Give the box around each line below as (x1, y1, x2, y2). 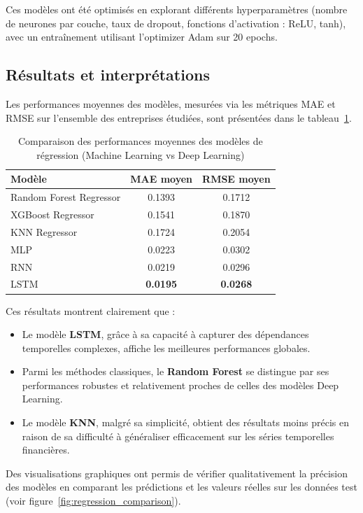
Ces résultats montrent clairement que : (6, 303, 176, 318)
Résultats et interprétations (6, 64, 210, 85)
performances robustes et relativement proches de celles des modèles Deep (22, 377, 339, 392)
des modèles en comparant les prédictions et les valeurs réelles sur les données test (6, 479, 357, 494)
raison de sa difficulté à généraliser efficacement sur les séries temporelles (22, 428, 334, 443)
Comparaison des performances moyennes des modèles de (17, 134, 263, 148)
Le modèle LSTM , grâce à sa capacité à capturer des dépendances (22, 327, 309, 342)
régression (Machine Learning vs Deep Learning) (36, 147, 245, 162)
